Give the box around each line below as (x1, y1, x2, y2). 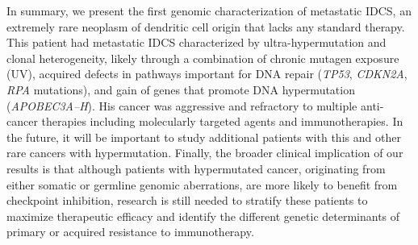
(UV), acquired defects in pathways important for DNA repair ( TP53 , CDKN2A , (6, 65, 408, 82)
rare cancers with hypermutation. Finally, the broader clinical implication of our (6, 144, 403, 161)
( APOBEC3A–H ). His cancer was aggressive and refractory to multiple (6, 97, 357, 114)
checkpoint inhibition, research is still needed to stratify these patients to (6, 192, 368, 209)
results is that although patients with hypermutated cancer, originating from (6, 160, 386, 176)
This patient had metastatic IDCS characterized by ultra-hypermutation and (6, 34, 387, 51)
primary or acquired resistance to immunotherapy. (6, 223, 254, 240)
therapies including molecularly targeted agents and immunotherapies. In (41, 113, 403, 130)
